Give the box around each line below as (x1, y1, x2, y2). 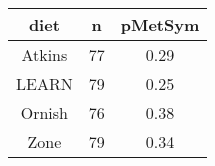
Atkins (21, 43, 68, 66)
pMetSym (120, 13, 200, 36)
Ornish (20, 101, 68, 124)
